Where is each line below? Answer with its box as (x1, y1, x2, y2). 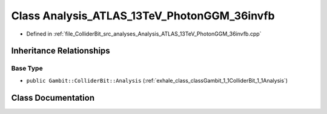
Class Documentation (11, 92, 95, 103)
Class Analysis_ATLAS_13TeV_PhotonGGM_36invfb (11, 9, 275, 22)
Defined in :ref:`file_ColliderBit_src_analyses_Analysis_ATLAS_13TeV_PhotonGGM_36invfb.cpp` (26, 30, 262, 37)
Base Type (11, 64, 43, 72)
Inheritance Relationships (11, 46, 110, 56)
